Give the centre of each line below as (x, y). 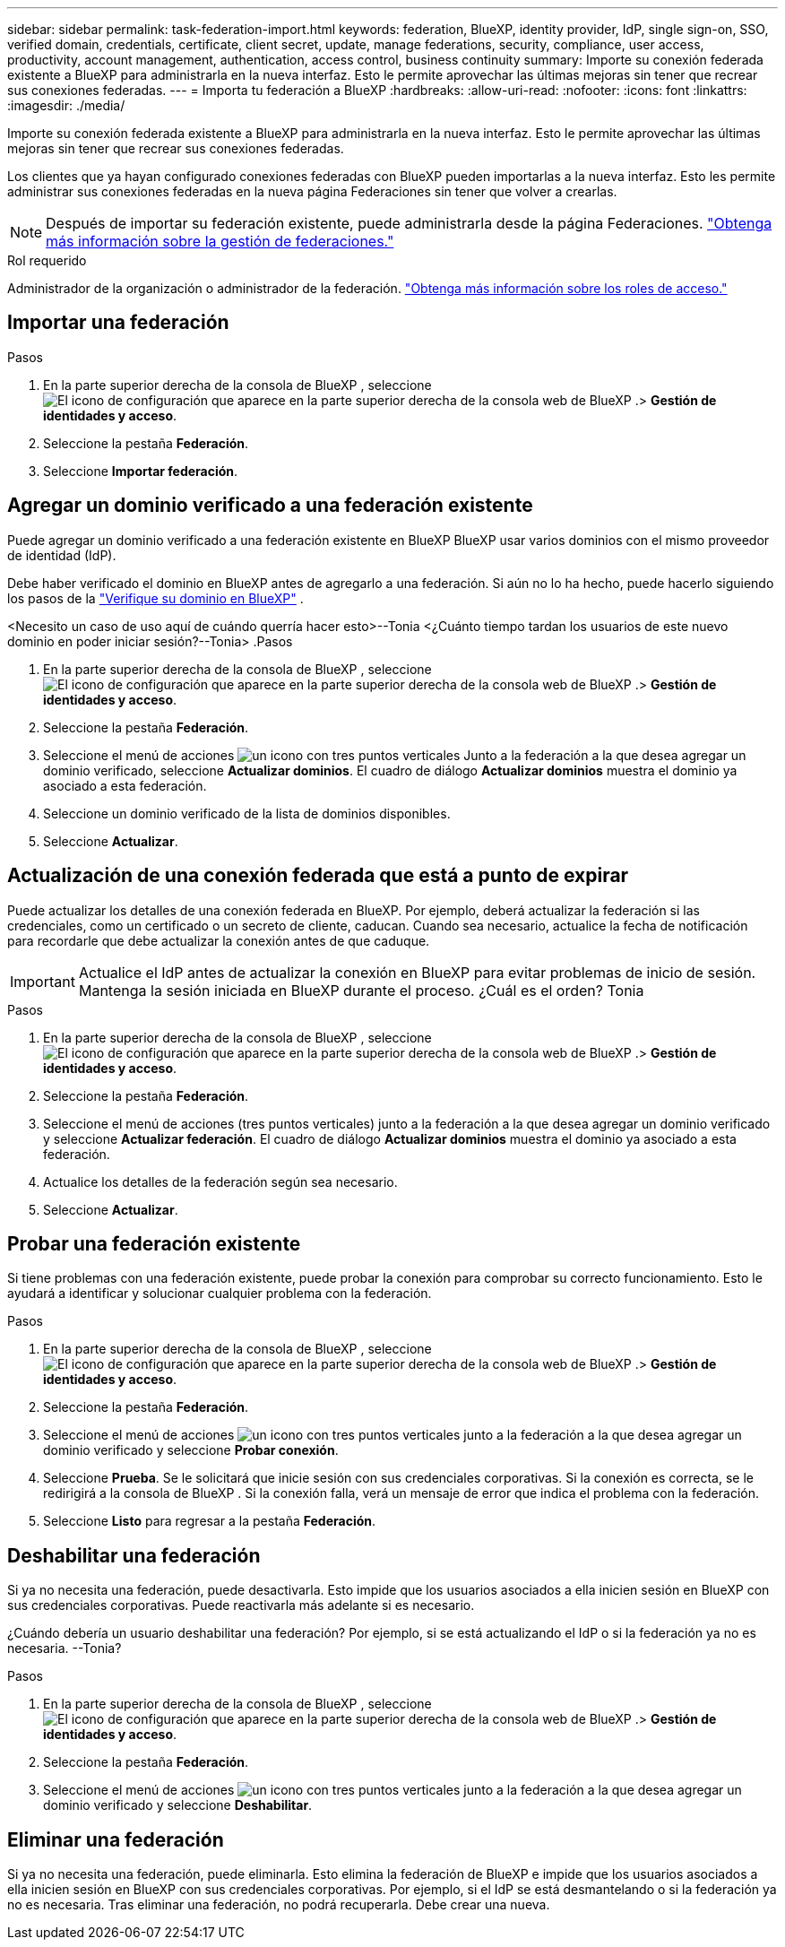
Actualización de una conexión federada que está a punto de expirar (318, 876)
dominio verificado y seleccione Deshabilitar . (178, 1805)
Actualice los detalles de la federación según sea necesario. (220, 1181)
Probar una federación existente (154, 1243)
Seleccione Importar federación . (141, 471)
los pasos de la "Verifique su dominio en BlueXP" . (155, 598)
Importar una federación (118, 323)
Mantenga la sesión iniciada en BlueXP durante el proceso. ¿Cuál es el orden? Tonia (361, 990)
